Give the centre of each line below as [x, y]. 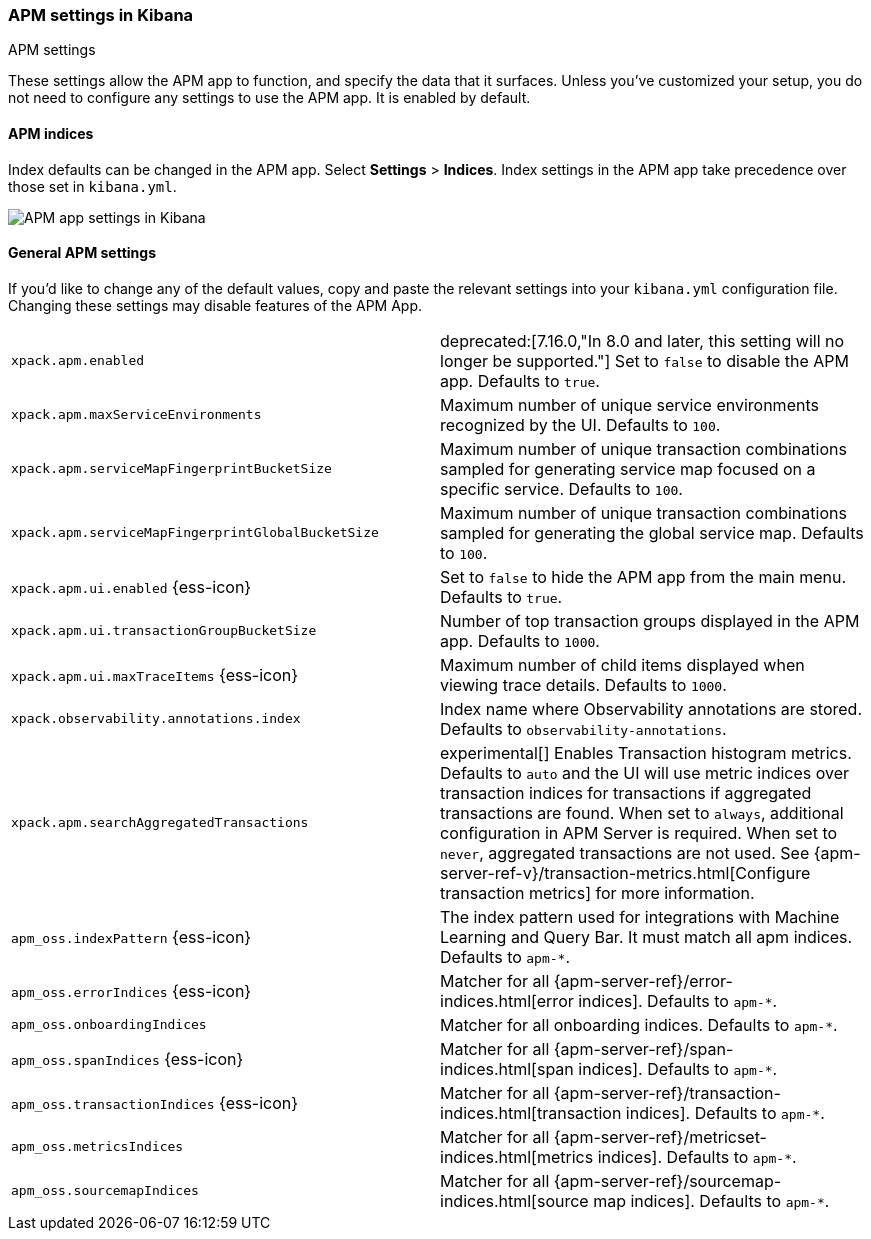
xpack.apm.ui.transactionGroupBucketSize [164, 631]
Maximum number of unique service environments [629, 404]
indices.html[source [514, 1200]
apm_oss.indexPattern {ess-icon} [131, 936]
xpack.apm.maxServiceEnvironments [136, 415]
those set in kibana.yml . [92, 186]
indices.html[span [507, 1068]
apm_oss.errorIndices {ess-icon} [131, 990]
